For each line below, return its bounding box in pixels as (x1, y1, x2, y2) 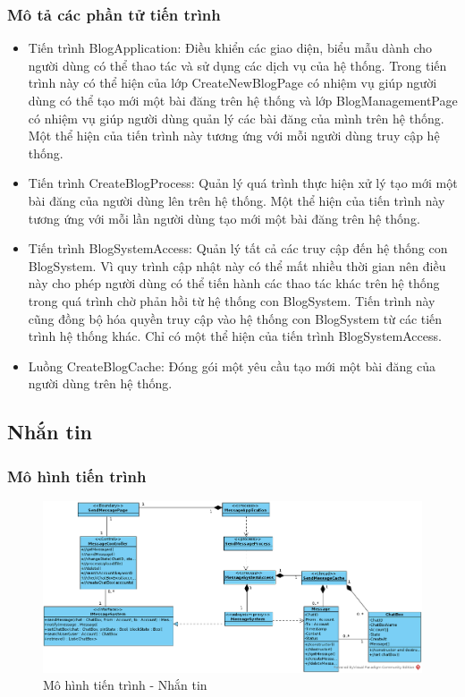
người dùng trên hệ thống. (28, 374, 173, 393)
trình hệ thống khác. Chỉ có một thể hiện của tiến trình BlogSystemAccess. (28, 327, 442, 345)
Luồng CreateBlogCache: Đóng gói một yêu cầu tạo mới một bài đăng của (28, 356, 435, 375)
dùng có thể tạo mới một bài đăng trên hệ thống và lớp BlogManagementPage (28, 91, 458, 109)
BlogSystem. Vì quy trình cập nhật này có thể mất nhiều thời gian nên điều (28, 256, 446, 275)
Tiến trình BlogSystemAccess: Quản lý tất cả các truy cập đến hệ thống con (28, 239, 448, 258)
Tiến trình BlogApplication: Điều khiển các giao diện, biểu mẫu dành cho (28, 38, 432, 57)
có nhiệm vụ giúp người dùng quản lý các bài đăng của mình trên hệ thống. (28, 108, 444, 127)
